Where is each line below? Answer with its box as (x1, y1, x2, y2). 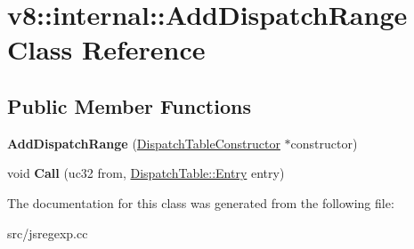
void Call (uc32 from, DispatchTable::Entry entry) (7, 164, 285, 182)
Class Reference (7, 31, 206, 68)
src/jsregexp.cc (7, 223, 88, 242)
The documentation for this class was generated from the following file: (7, 193, 394, 212)
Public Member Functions (7, 92, 251, 119)
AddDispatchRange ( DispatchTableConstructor (7, 133, 280, 152)
